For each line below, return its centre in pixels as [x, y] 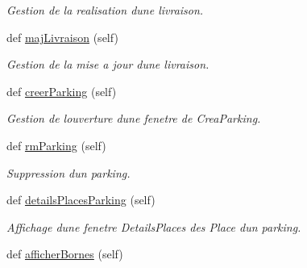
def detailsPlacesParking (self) [81, 200]
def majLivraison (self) [62, 37]
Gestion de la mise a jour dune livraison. [108, 64]
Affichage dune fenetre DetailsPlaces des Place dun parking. [154, 226]
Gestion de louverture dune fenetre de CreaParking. [134, 118]
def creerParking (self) [62, 91]
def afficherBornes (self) [65, 254]
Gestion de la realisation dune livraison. [105, 10]
